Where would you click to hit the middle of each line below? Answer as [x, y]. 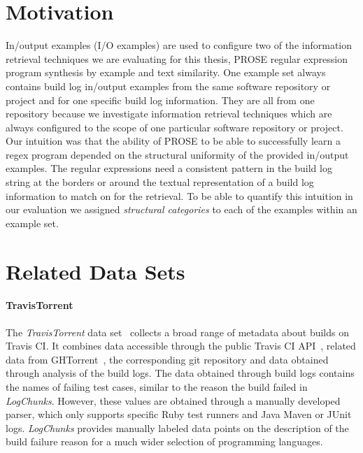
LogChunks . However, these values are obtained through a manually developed [173, 400]
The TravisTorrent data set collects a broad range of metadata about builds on [178, 332]
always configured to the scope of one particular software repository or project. [175, 127]
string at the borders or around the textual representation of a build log [160, 182]
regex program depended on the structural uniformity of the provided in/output [177, 154]
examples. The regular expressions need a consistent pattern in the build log [169, 168]
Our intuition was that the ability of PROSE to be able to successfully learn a [173, 141]
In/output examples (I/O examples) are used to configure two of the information [179, 45]
